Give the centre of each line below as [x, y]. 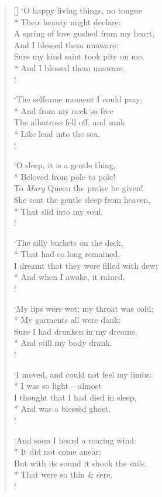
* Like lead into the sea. [57, 133]
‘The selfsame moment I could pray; [78, 99]
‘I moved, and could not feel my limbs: [83, 374]
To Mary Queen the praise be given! [78, 188]
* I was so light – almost [58, 386]
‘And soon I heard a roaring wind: [75, 440]
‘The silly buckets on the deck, [68, 242]
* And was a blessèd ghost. [62, 408]
